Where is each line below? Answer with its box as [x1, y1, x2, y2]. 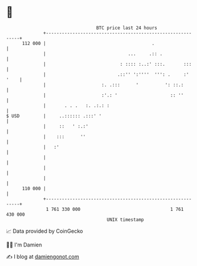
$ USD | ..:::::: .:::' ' [6, 113, 102, 119]
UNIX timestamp [106, 216, 144, 223]
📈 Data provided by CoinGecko [6, 227, 83, 235]
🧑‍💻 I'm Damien [6, 241, 43, 248]
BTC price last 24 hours [96, 25, 158, 31]
